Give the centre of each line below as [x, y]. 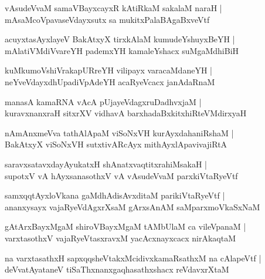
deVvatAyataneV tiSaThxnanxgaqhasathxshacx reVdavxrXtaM [117, 269]
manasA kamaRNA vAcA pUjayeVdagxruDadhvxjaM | [103, 101]
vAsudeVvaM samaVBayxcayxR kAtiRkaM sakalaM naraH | [113, 8]
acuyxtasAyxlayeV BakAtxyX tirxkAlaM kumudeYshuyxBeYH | [120, 39]
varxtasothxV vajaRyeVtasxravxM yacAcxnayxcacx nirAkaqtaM [120, 238]
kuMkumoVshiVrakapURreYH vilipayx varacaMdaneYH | [108, 70]
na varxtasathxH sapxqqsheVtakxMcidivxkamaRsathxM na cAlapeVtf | [133, 258]
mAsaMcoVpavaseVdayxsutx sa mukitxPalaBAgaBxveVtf [107, 19]
